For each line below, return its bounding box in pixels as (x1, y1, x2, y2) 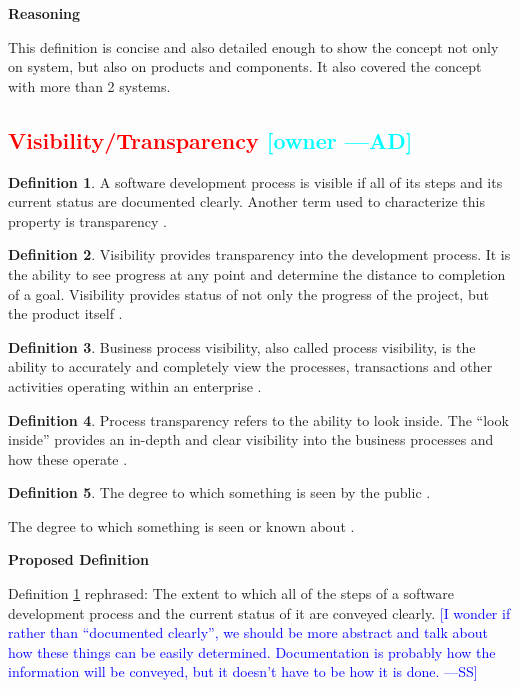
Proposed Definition (8, 549, 149, 570)
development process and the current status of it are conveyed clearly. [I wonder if (8, 602, 511, 623)
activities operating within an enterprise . (8, 375, 262, 396)
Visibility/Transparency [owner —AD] (8, 124, 413, 155)
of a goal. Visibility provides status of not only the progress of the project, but (8, 283, 489, 304)
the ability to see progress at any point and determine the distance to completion (8, 263, 506, 284)
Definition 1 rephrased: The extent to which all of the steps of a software (8, 583, 454, 604)
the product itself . (8, 303, 123, 324)
